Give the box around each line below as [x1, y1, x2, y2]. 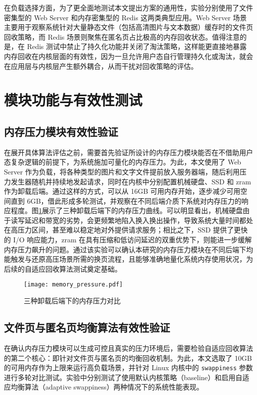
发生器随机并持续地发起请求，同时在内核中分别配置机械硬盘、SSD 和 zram [10, 176, 251, 186]
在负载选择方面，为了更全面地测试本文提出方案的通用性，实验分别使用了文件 [4, 2, 253, 12]
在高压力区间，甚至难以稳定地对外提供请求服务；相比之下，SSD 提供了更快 [4, 225, 248, 235]
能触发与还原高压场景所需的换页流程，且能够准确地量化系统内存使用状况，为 [4, 254, 253, 264]
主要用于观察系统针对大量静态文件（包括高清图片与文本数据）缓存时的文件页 [4, 22, 253, 32]
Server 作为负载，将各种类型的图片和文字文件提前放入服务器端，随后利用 [4, 166, 240, 176]
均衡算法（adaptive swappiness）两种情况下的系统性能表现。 [10, 382, 204, 392]
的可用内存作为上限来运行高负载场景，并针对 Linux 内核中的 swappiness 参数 [4, 362, 253, 373]
